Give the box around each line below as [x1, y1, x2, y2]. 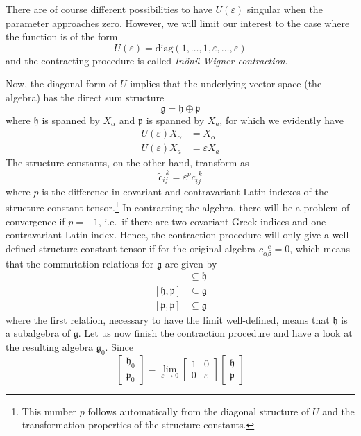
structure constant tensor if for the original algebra [39, 241, 256, 255]
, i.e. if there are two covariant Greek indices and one [98, 213, 326, 228]
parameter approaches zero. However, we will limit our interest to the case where [6, 15, 350, 30]
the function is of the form [6, 29, 118, 44]
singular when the [246, 2, 323, 16]
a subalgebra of [6, 326, 71, 340]
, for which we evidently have [219, 112, 344, 127]
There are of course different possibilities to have [6, 2, 212, 16]
